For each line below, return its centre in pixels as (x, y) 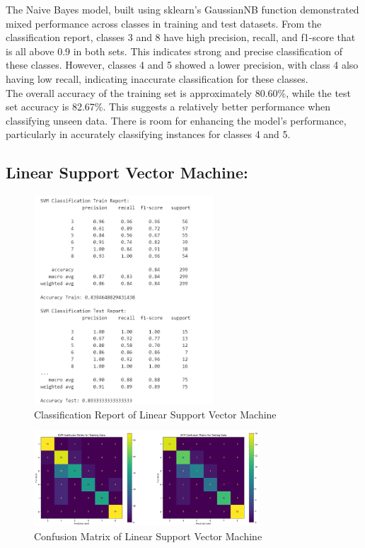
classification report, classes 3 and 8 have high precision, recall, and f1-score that (181, 37)
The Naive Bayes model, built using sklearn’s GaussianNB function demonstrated (182, 9)
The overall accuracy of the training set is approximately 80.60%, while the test (179, 92)
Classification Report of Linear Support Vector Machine (155, 414)
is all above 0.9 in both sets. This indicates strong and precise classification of (174, 51)
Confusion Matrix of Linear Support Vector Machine (148, 536)
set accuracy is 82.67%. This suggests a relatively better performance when (168, 107)
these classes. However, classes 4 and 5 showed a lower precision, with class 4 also (182, 65)
